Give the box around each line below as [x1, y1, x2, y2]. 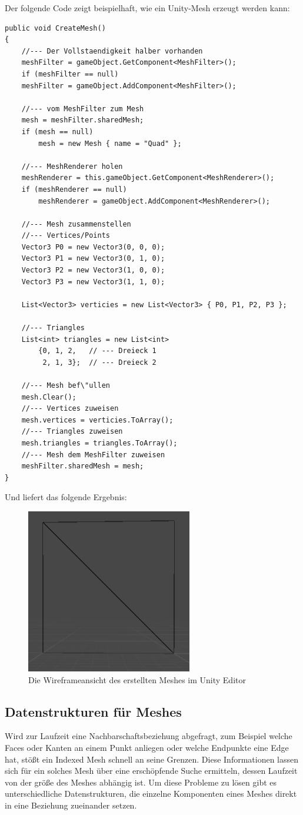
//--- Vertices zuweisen [21, 404, 119, 413]
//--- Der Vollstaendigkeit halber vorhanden [21, 46, 203, 55]
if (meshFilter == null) [21, 69, 119, 78]
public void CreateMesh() [5, 24, 106, 32]
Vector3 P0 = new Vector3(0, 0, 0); [21, 242, 165, 251]
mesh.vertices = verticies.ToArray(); [21, 415, 174, 424]
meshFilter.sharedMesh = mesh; [21, 462, 144, 471]
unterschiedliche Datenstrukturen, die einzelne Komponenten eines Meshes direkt [5, 787, 297, 800]
